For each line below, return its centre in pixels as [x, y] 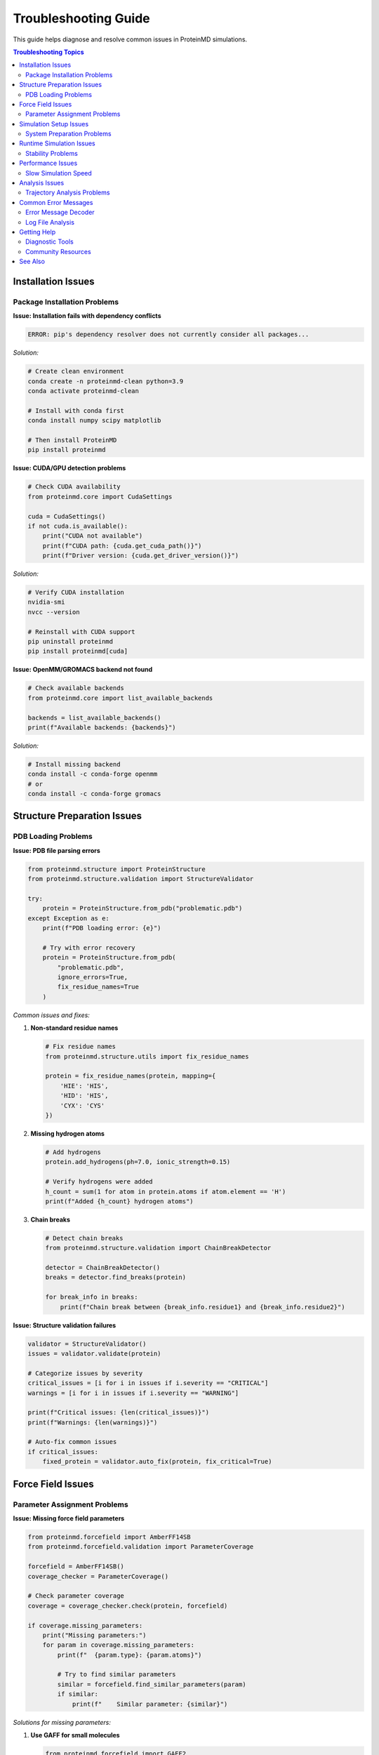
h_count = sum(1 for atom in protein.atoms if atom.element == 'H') [166, 1191]
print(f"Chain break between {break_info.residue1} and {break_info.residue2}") [202, 1307]
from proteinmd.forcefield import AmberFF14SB [109, 1537]
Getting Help [38, 232]
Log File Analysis [50, 222]
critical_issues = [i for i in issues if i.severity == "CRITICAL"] [148, 1383]
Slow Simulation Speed [59, 173]
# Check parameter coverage [76, 1596]
